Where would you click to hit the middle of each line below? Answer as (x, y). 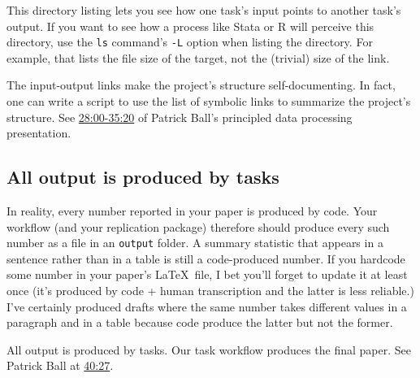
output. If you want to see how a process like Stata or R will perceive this (191, 26)
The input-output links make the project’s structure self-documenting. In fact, (201, 85)
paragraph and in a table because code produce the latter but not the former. (200, 322)
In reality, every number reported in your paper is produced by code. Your (192, 211)
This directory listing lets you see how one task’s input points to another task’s (204, 10)
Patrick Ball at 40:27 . (60, 365)
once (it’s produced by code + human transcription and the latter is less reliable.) (210, 291)
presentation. (39, 133)
